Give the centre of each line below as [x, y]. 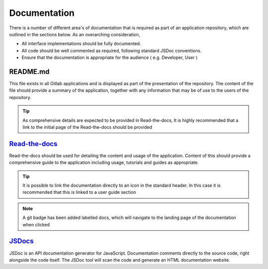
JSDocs [22, 241]
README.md [29, 72]
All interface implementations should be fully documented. [81, 44]
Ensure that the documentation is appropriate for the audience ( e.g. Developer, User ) [110, 57]
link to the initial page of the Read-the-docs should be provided [87, 127]
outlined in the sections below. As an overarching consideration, [75, 34]
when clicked [36, 224]
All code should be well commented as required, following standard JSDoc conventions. [112, 51]
